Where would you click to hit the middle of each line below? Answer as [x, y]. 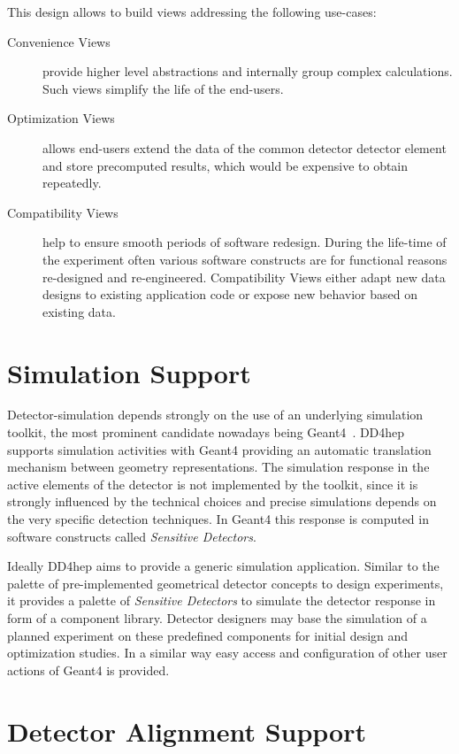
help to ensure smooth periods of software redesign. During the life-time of [245, 242]
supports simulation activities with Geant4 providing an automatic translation [219, 449]
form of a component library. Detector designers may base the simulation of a [217, 617]
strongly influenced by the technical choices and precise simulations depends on [222, 501]
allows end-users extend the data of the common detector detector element [245, 147]
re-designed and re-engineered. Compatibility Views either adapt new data [244, 277]
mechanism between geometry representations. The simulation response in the [218, 467]
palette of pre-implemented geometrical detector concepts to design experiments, [226, 583]
